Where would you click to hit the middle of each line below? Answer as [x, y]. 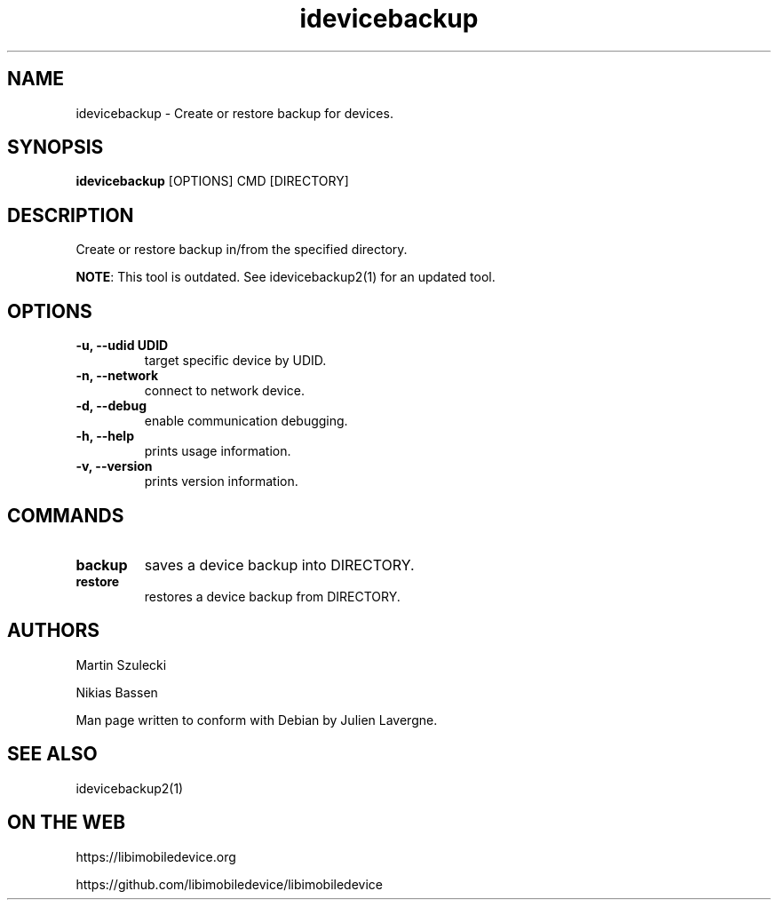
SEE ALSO [52, 754]
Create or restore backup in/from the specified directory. [242, 250]
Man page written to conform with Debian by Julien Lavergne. [257, 720]
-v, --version [114, 466]
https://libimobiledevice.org [156, 856]
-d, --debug [111, 406]
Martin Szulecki [121, 664]
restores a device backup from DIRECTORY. [272, 596]
